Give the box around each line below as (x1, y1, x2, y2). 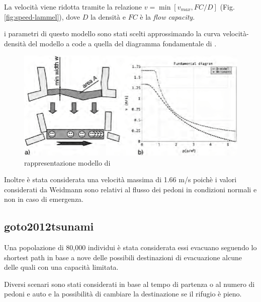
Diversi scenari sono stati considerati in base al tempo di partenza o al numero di (4, 278, 255, 289)
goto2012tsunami (4, 218, 94, 234)
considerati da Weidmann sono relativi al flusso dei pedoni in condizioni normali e (4, 184, 257, 194)
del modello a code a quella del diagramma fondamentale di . (28, 38, 217, 48)
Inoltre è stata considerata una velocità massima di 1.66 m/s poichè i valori (4, 174, 237, 185)
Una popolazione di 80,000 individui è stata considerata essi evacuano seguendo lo (4, 242, 257, 253)
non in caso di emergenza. (4, 194, 83, 204)
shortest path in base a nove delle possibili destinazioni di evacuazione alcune (4, 252, 242, 262)
